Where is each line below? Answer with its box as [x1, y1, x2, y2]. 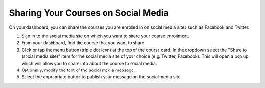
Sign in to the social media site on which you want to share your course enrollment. [21, 33, 189, 39]
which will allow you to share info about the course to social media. [21, 60, 157, 66]
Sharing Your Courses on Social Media [9, 7, 169, 18]
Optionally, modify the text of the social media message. [21, 67, 135, 73]
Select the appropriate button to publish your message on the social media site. [21, 74, 182, 80]
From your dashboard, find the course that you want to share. [21, 40, 146, 46]
